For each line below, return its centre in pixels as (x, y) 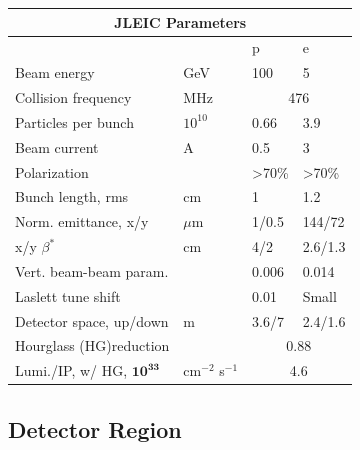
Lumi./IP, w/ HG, (71, 370)
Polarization (52, 171)
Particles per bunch (74, 121)
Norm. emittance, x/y (82, 221)
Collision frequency (73, 97)
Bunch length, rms (72, 196)
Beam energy (55, 72)
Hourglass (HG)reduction (92, 345)
